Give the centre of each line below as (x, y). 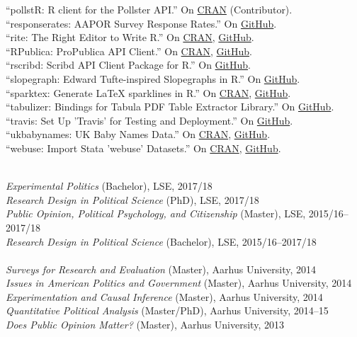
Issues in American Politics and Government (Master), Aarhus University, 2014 (179, 283)
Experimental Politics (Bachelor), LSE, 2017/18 (109, 186)
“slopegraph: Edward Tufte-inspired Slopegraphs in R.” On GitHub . (153, 78)
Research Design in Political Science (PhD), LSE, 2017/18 (132, 199)
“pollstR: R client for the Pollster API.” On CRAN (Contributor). (149, 9)
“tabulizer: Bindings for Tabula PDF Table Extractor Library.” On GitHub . (170, 107)
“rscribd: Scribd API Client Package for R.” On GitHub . (128, 65)
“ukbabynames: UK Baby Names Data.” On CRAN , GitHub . (138, 134)
